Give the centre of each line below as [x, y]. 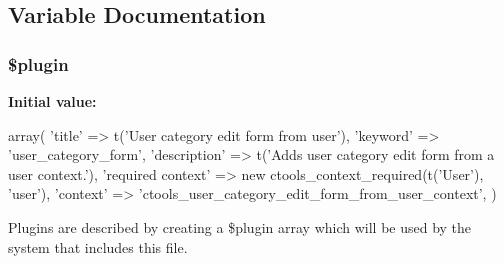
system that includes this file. [98, 246]
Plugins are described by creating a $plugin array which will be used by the [240, 226]
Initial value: [52, 101]
